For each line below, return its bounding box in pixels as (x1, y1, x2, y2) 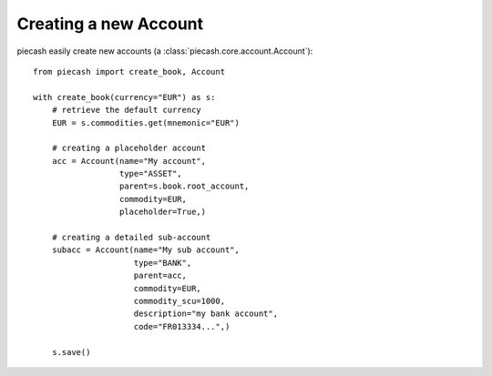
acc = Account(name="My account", (51, 156, 207, 166)
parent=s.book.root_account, (118, 181, 250, 191)
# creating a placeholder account (51, 143, 207, 154)
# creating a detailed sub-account (51, 232, 211, 243)
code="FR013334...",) (133, 321, 231, 331)
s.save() (51, 347, 91, 357)
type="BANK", (133, 258, 192, 268)
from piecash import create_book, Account (33, 66, 226, 76)
